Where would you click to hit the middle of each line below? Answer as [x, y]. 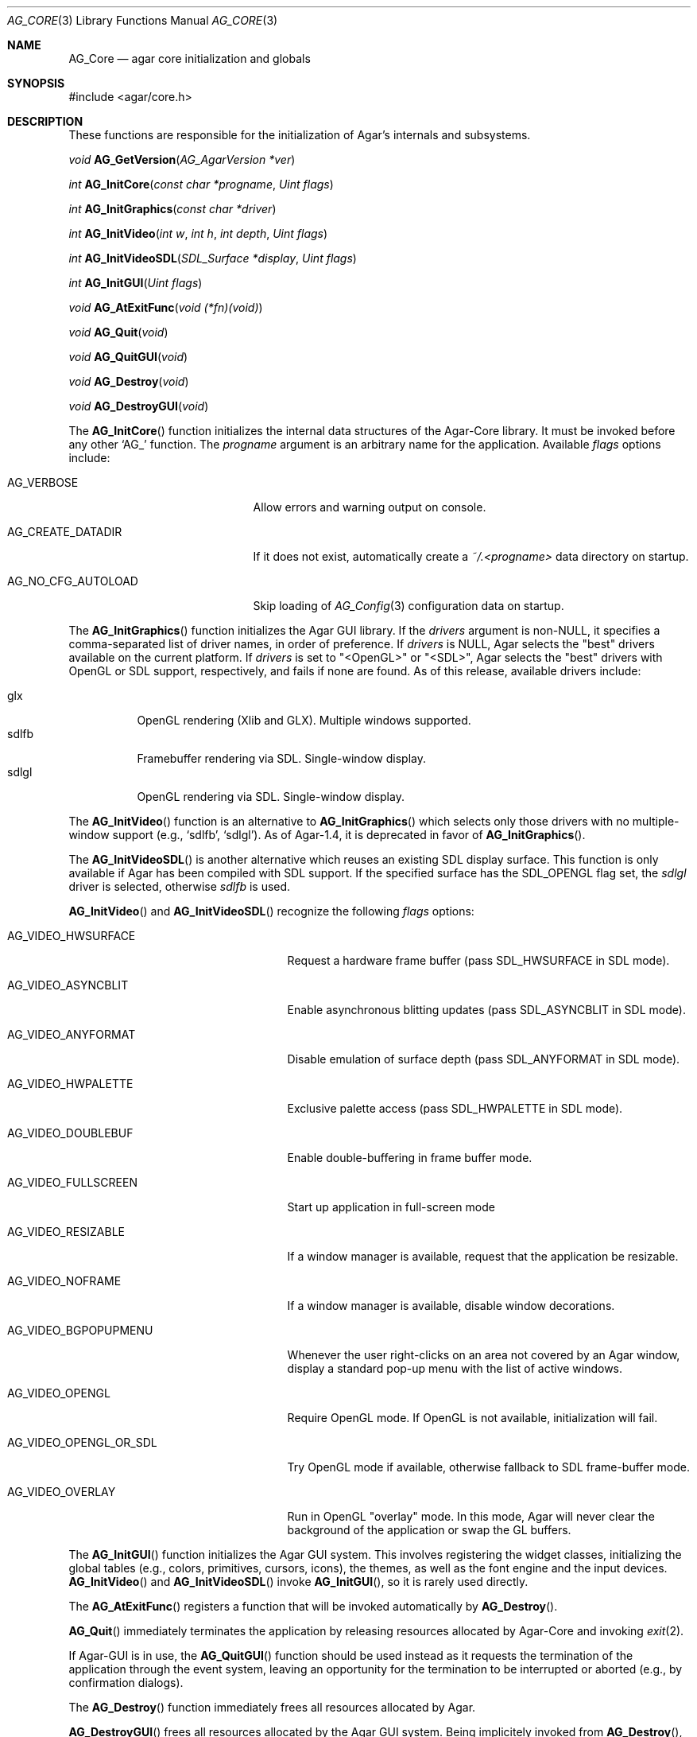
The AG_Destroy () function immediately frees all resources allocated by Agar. [272, 1707]
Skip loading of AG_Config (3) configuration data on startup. [409, 606]
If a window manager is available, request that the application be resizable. [483, 1256]
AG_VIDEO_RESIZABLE [66, 1232]
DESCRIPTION [45, 121]
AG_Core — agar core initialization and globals [190, 58]
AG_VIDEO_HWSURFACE [72, 936]
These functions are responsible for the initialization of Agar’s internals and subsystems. [300, 135]
